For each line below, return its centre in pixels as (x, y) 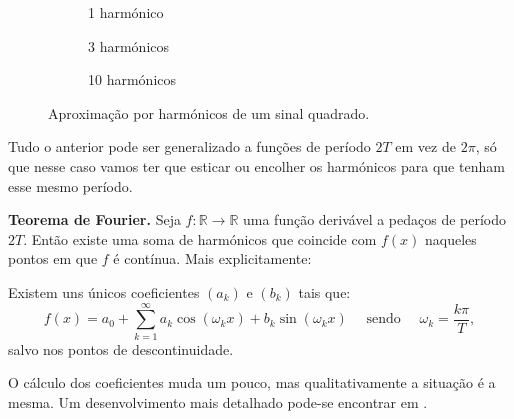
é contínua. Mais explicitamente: (212, 258)
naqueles (451, 238)
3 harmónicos (129, 45)
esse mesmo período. (70, 185)
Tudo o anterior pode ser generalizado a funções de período (189, 146)
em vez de (425, 146)
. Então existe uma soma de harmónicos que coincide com (200, 238)
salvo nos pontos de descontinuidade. (121, 348)
